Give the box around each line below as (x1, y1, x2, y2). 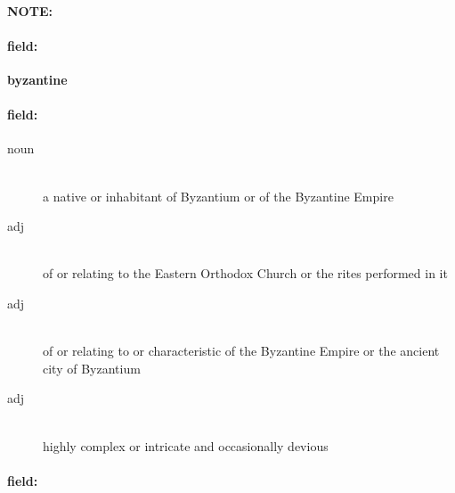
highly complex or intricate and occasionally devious (43, 436, 329, 455)
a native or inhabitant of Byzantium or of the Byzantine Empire (43, 186, 394, 205)
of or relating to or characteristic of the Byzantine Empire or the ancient (43, 341, 440, 360)
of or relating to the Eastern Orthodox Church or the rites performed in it (43, 264, 448, 283)
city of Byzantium (43, 358, 141, 377)
